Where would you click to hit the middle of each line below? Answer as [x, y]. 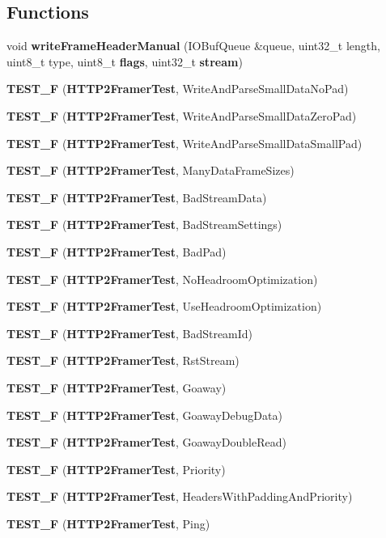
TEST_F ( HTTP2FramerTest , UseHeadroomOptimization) [164, 306]
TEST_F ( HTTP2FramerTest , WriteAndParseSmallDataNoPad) [178, 89]
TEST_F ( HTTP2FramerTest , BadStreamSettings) [144, 225]
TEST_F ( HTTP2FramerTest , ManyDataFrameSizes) [151, 170]
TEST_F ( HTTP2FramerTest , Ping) [108, 523]
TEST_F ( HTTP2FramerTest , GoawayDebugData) [144, 415]
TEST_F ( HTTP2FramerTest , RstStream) [123, 360]
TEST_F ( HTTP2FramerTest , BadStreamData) [137, 197]
